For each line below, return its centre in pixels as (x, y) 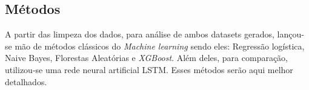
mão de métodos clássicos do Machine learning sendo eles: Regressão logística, (160, 46)
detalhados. (26, 81)
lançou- (291, 34)
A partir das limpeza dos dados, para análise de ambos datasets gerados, (140, 34)
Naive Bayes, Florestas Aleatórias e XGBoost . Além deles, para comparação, (147, 58)
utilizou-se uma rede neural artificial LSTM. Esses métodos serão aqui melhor (149, 69)
